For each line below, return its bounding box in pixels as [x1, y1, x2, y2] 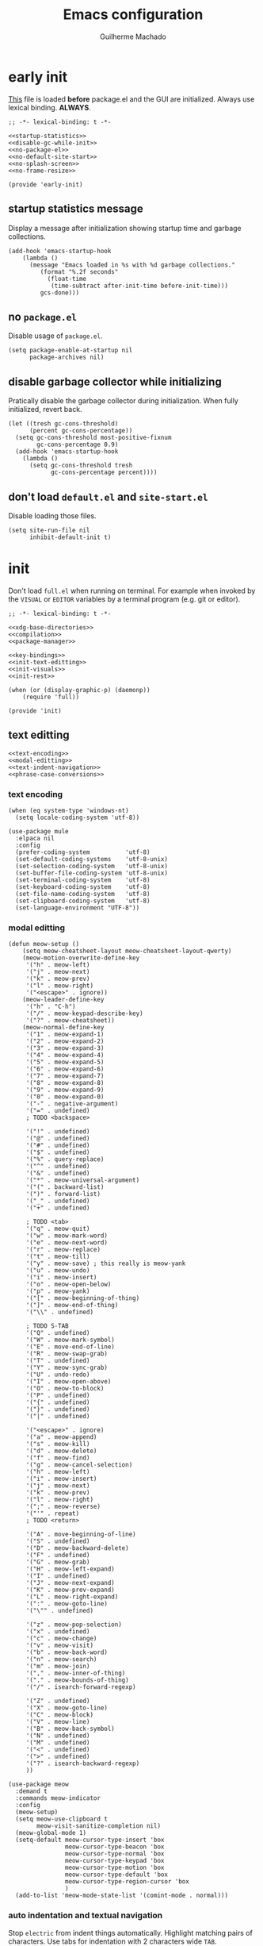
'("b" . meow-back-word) [25, 1648, 109, 1656]
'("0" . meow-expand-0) [25, 1093, 105, 1101]
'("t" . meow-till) [25, 1252, 90, 1261]
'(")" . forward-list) [25, 1190, 101, 1198]
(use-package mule [8, 827, 69, 835]
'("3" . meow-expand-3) [25, 1044, 105, 1052]
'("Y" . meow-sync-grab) [25, 1363, 109, 1372]
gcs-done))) [40, 288, 80, 297]
